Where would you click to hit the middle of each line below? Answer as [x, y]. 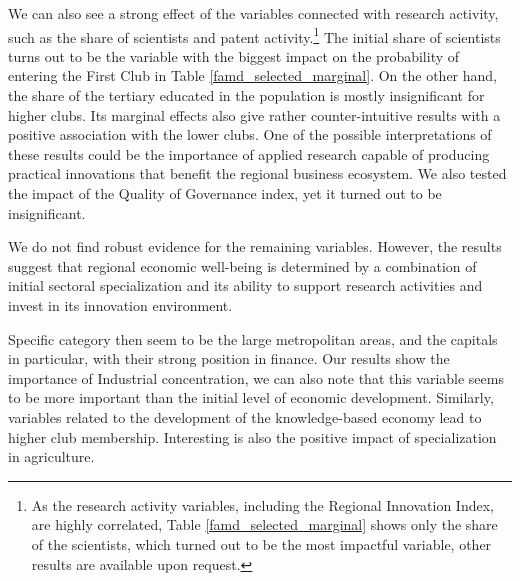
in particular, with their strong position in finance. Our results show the [229, 358]
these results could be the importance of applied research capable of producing [249, 153]
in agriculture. [51, 456]
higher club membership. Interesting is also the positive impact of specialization [252, 436]
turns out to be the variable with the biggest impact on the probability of [234, 55]
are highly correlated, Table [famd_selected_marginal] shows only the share [264, 524]
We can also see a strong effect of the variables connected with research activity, [253, 13]
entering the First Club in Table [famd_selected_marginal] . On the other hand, [252, 75]
